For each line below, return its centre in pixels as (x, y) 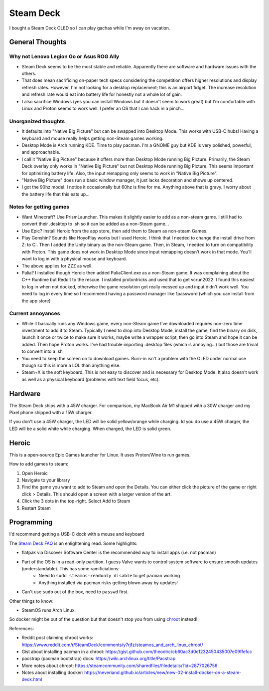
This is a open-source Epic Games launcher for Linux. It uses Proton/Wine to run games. (100, 455)
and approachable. (41, 152)
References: (22, 628)
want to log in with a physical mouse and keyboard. (74, 259)
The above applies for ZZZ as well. (57, 266)
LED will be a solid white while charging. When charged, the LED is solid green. (90, 429)
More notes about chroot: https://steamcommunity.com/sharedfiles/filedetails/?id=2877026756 (120, 666)
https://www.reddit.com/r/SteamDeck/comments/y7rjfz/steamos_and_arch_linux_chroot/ (113, 645)
